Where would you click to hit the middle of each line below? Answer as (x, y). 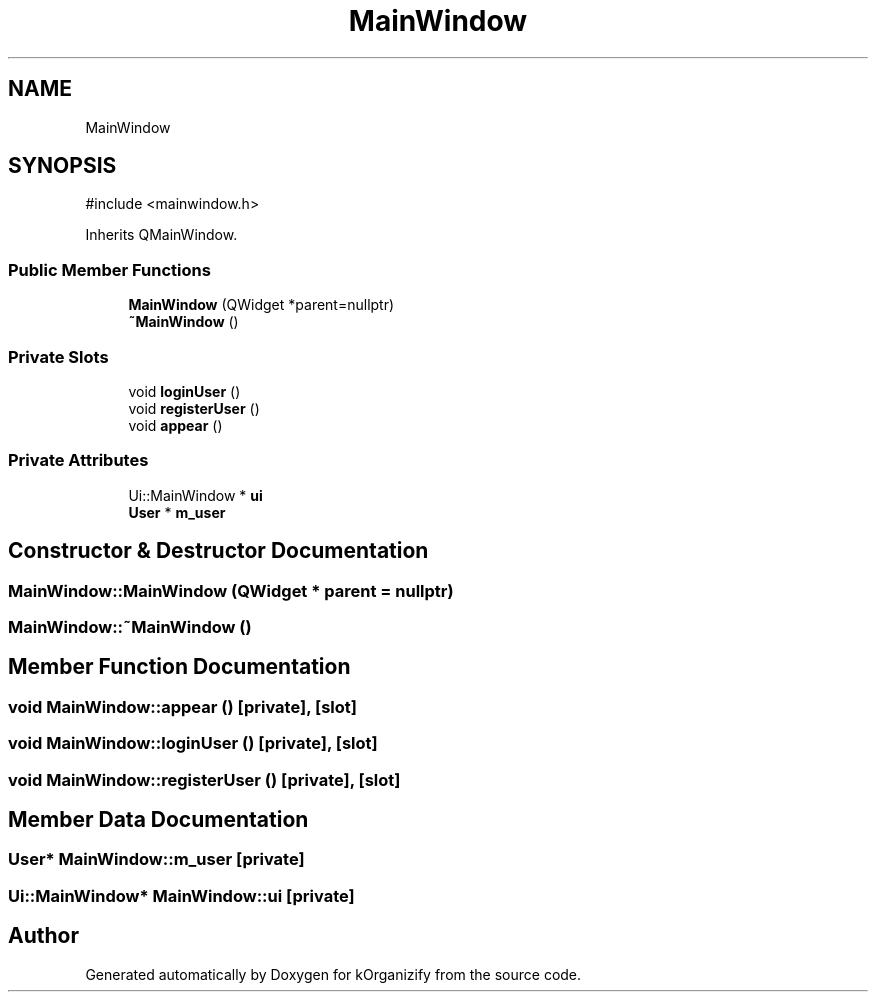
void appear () (175, 425)
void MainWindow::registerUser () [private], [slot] (204, 779)
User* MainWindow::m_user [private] (156, 859)
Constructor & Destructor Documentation (218, 551)
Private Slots (58, 356)
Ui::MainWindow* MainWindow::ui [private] (181, 895)
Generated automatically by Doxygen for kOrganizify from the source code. (333, 974)
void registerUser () (194, 408)
